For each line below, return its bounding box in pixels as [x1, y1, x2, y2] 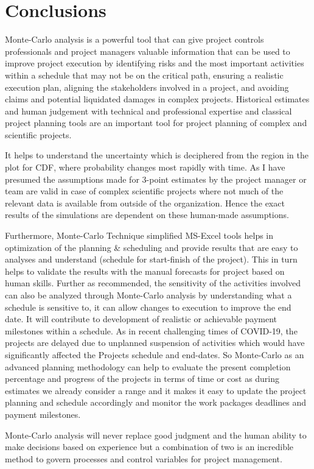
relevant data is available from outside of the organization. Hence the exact [5, 196, 285, 209]
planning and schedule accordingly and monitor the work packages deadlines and [5, 396, 307, 409]
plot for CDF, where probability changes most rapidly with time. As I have [5, 161, 285, 174]
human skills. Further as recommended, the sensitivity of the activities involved [5, 277, 301, 289]
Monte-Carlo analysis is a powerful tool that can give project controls [5, 33, 264, 46]
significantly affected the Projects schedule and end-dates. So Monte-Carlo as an [5, 348, 304, 361]
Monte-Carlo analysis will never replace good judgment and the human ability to [5, 428, 307, 441]
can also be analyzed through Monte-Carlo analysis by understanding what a [5, 289, 292, 301]
